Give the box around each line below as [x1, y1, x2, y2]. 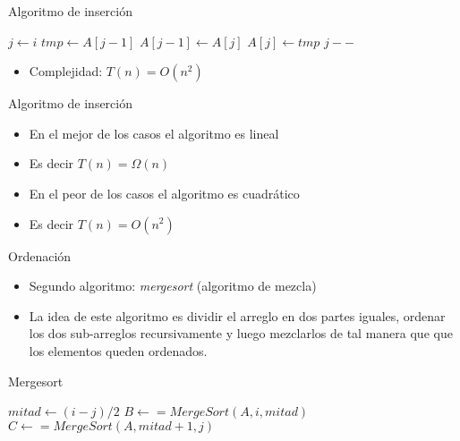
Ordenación [8, 246, 72, 265]
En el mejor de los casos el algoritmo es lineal [29, 123, 279, 142]
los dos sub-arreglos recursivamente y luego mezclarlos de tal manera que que [29, 324, 453, 343]
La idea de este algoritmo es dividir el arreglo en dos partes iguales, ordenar [29, 306, 446, 325]
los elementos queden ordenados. [29, 341, 208, 360]
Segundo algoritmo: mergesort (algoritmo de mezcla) [29, 276, 317, 295]
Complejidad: [29, 62, 103, 81]
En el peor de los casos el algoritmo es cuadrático [29, 183, 300, 202]
